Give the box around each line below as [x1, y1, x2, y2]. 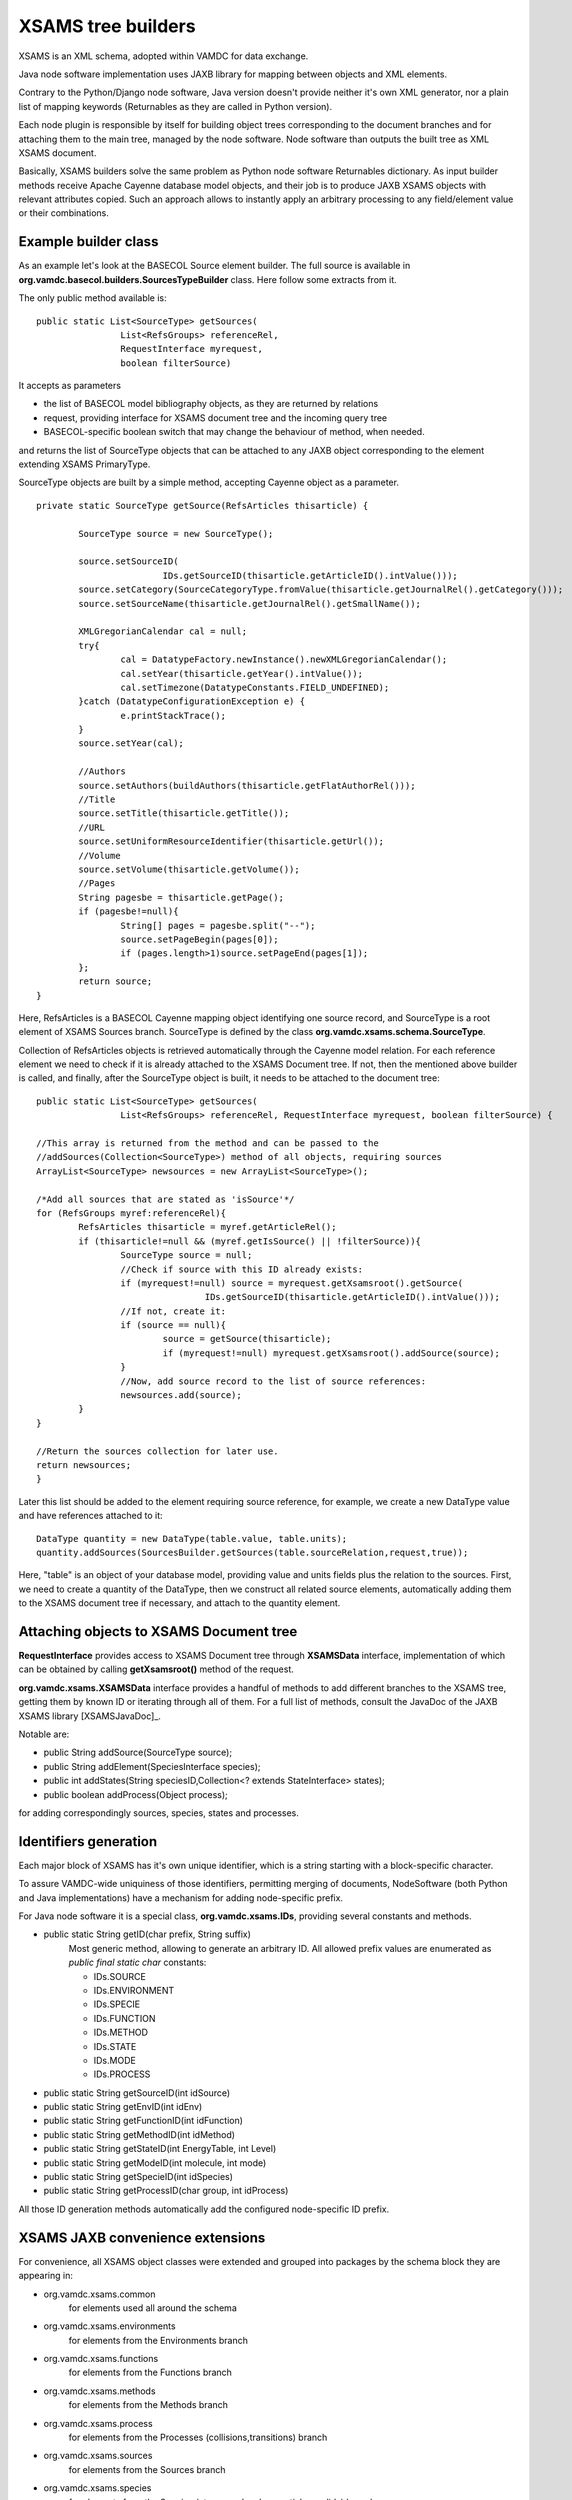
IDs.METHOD [93, 2026, 149, 2039]
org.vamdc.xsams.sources [43, 2450, 153, 2462]
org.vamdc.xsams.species [43, 2482, 152, 2494]
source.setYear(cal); [78, 738, 185, 749]
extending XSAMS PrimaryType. [18, 458, 151, 470]
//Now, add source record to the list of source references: [120, 1375, 427, 1387]
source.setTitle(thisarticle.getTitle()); [78, 808, 290, 819]
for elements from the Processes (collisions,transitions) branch [68, 2431, 328, 2444]
